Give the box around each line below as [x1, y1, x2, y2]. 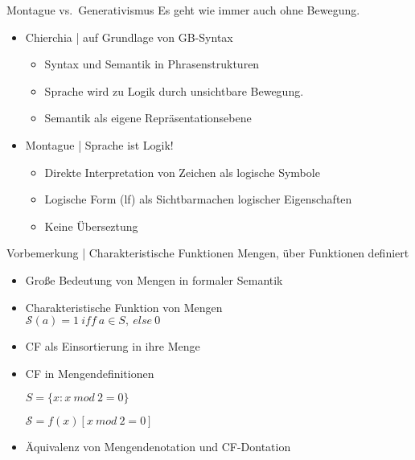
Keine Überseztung [44, 217, 138, 234]
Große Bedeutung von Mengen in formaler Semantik [25, 271, 283, 288]
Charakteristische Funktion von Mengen [25, 298, 223, 315]
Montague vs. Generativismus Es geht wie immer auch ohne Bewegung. [6, 2, 360, 18]
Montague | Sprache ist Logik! [25, 136, 174, 153]
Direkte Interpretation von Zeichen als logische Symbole [44, 163, 320, 180]
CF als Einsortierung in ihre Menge [25, 338, 200, 355]
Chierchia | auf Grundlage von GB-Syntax [25, 28, 233, 45]
